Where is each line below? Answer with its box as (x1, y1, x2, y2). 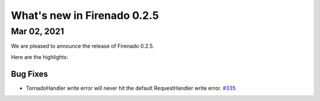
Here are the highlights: (11, 53, 68, 60)
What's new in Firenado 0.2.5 (11, 9, 159, 22)
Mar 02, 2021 (11, 26, 65, 37)
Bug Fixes (11, 69, 49, 79)
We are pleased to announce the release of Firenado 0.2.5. (11, 43, 155, 50)
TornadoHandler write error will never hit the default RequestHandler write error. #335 (25, 84, 236, 92)
